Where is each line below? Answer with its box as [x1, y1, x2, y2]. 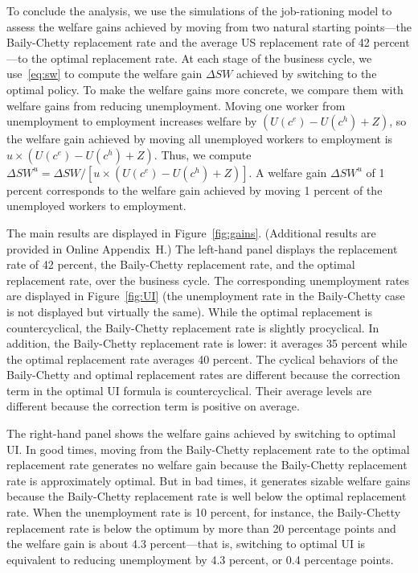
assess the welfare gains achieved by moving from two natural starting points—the [6, 18, 412, 35]
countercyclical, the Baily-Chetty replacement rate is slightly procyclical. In [6, 319, 379, 336]
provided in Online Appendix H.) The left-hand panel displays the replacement [6, 240, 398, 257]
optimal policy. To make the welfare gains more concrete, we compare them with [6, 80, 404, 97]
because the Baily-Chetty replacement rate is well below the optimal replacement [6, 488, 407, 505]
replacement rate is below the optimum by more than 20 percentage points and [6, 519, 396, 536]
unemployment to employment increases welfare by [6, 113, 257, 130]
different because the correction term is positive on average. [6, 398, 300, 414]
